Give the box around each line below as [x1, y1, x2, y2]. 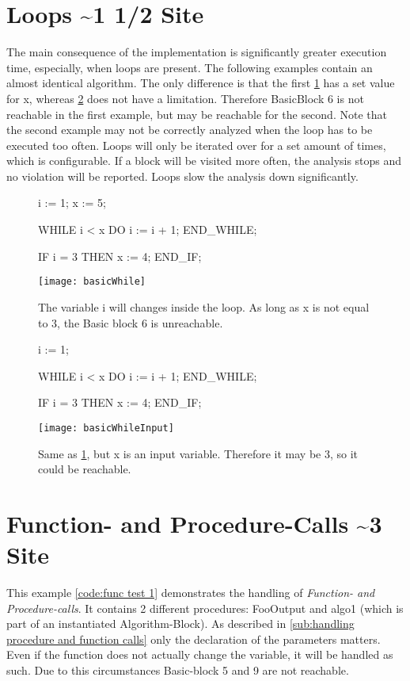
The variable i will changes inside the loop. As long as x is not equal [38, 298, 370, 315]
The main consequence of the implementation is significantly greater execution [6, 44, 387, 60]
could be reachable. [38, 461, 131, 477]
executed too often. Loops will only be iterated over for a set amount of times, [6, 136, 386, 153]
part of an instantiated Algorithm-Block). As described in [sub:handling [6, 615, 355, 632]
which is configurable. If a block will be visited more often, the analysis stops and [6, 152, 402, 169]
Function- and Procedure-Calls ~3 [6, 507, 382, 539]
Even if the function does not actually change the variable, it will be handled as [6, 646, 393, 663]
